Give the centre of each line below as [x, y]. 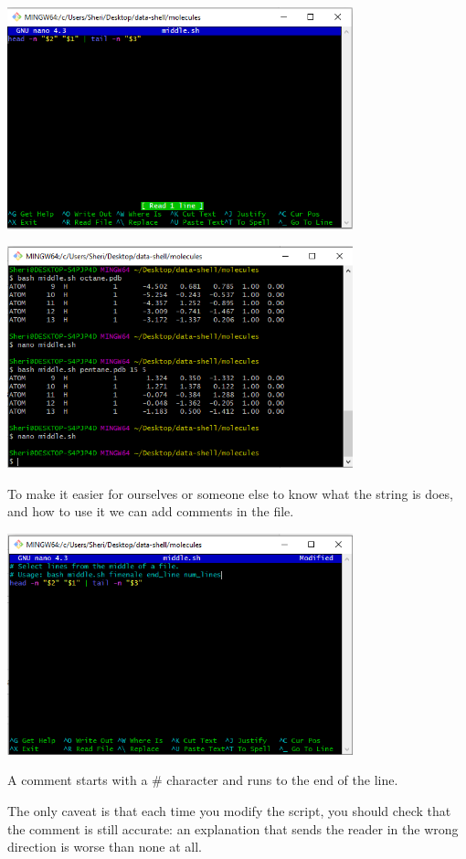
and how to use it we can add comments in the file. [151, 511]
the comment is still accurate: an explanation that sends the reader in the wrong [233, 828]
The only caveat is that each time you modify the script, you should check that [229, 811]
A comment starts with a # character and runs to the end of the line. [203, 780]
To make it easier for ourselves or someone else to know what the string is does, [230, 493]
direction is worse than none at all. [105, 847]
